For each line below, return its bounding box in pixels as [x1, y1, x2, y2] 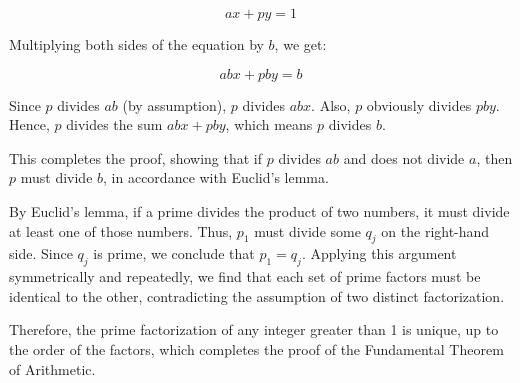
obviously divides [366, 94, 472, 115]
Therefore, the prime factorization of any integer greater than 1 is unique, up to [9, 319, 499, 340]
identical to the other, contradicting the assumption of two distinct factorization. [9, 285, 505, 306]
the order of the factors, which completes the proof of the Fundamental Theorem [9, 338, 504, 359]
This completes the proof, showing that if [9, 147, 263, 168]
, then [476, 147, 513, 168]
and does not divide [343, 147, 465, 168]
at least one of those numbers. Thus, [9, 220, 233, 241]
